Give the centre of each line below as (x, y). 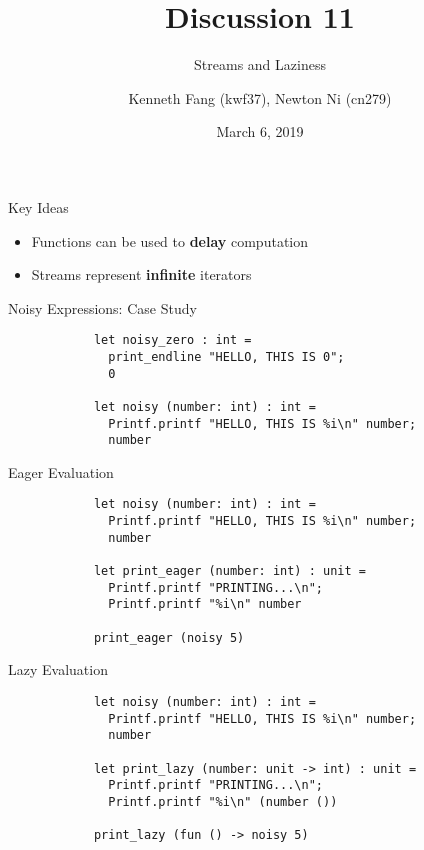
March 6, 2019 (260, 131)
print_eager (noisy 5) (169, 637)
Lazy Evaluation (58, 669)
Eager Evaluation (61, 471)
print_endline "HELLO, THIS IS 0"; (226, 356)
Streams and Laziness (260, 64)
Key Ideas (38, 206)
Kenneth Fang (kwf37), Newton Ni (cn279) (260, 97)
